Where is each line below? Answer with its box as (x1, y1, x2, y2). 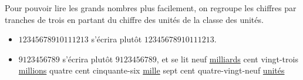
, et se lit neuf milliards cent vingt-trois (156, 52, 298, 65)
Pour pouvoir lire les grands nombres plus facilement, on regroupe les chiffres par (5, 2, 297, 14)
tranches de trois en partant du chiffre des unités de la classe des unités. (5, 13, 264, 25)
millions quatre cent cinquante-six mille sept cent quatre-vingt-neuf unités (18, 64, 285, 76)
